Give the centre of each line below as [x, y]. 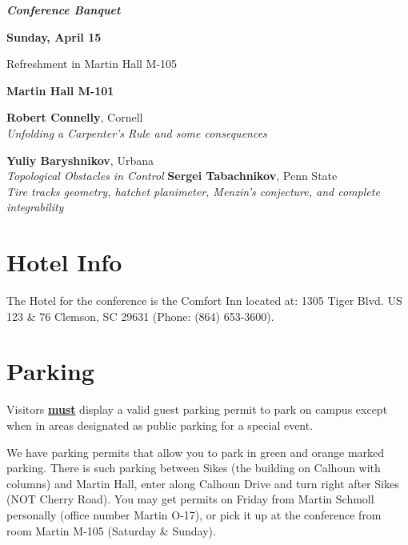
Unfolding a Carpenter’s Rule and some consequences [137, 132]
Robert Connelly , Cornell [75, 117]
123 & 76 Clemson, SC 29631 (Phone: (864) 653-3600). [140, 316]
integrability [35, 207]
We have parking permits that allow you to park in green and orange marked [196, 452]
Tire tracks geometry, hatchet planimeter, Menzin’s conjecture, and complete [193, 191]
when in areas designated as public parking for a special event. [160, 425]
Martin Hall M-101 [60, 90]
